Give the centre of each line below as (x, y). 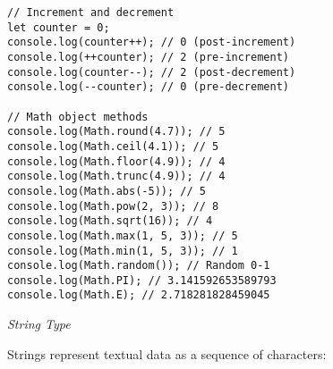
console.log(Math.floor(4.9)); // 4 (116, 161)
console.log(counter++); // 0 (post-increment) (152, 42)
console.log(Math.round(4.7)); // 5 (116, 132)
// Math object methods (78, 117)
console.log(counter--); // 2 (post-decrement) (152, 72)
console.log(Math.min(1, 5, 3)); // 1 (123, 251)
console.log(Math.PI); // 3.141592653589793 (142, 280)
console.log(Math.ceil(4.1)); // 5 (113, 146)
